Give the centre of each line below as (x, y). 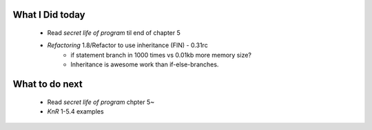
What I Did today (49, 15)
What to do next (48, 84)
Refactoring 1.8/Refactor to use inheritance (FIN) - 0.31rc (127, 45)
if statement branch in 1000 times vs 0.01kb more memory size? (161, 55)
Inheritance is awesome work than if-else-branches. (145, 64)
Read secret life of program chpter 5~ (101, 102)
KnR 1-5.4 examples (75, 111)
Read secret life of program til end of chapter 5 (114, 33)
